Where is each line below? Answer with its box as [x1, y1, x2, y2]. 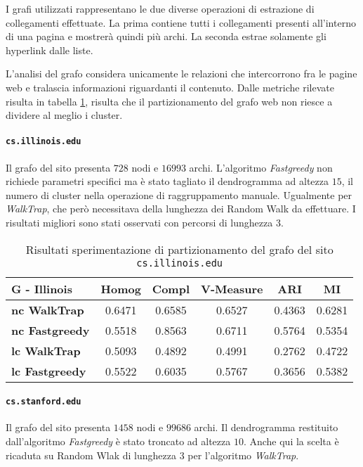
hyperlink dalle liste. [6, 42, 93, 57]
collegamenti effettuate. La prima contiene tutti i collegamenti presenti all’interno [6, 15, 356, 30]
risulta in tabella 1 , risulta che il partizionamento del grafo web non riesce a [6, 94, 333, 108]
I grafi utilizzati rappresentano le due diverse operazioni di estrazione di [6, 1, 315, 15]
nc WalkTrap [11, 301, 84, 318]
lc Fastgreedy [11, 362, 86, 379]
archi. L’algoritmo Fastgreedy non [189, 160, 333, 174]
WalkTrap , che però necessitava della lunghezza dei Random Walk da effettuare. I [6, 201, 356, 216]
